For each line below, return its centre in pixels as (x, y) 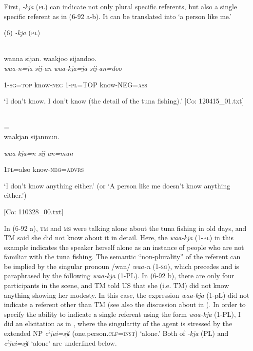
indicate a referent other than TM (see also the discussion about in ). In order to (125, 304)
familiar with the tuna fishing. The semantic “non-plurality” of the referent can (122, 257)
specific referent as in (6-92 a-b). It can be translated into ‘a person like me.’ (118, 16)
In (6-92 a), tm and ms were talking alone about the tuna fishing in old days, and (125, 228)
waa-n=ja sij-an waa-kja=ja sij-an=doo (63, 68)
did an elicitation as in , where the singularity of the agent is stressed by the (118, 323)
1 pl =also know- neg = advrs (44, 169)
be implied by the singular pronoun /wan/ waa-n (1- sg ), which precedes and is (122, 266)
